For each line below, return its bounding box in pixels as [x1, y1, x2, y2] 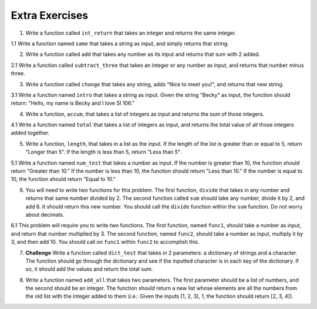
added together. [11, 129, 50, 136]
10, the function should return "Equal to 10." [11, 176, 116, 183]
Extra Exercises [11, 9, 88, 22]
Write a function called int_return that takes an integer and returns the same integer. [25, 29, 237, 36]
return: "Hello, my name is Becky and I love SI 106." [11, 100, 135, 107]
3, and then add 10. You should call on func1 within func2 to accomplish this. [11, 239, 200, 246]
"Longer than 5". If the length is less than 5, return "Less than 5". [25, 149, 182, 156]
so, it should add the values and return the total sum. [25, 266, 153, 273]
